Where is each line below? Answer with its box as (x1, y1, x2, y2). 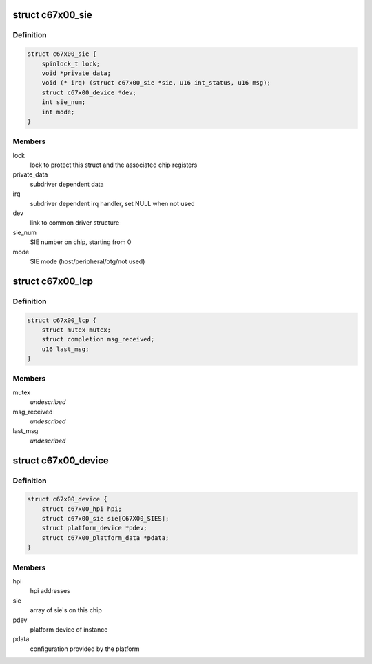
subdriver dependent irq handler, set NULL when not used (30, 199, 196, 208)
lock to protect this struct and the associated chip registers (30, 161, 198, 169)
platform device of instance (30, 625, 108, 634)
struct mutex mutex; (41, 325, 112, 334)
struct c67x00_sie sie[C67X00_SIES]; (41, 514, 169, 523)
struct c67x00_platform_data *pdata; (41, 534, 169, 541)
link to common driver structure (30, 219, 120, 227)
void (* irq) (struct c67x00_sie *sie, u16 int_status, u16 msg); (41, 79, 271, 87)
